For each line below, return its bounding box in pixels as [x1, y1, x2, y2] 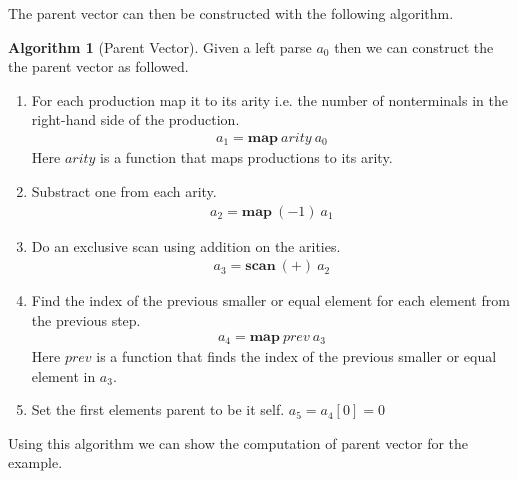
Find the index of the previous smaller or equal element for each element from [31, 290, 510, 311]
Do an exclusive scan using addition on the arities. [31, 235, 341, 256]
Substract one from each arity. [31, 181, 217, 202]
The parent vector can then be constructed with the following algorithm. [8, 3, 454, 23]
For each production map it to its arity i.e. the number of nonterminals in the [31, 89, 508, 110]
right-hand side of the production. [31, 109, 240, 130]
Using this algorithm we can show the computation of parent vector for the [8, 432, 469, 453]
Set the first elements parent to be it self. [31, 399, 285, 420]
